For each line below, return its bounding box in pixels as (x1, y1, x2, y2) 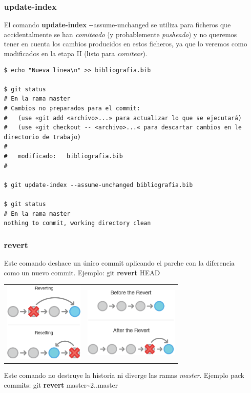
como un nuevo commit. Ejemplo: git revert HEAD (4, 267, 160, 277)
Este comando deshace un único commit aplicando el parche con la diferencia (4, 257, 235, 268)
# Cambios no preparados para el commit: (4, 104, 141, 112)
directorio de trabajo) (4, 133, 81, 141)
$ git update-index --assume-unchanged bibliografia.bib (4, 181, 193, 188)
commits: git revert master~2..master (4, 379, 118, 390)
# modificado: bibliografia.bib (4, 152, 123, 160)
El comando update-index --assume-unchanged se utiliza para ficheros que (4, 20, 231, 30)
